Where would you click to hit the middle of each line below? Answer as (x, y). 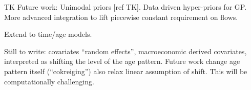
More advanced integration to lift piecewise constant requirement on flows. (121, 17)
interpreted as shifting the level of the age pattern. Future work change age (122, 61)
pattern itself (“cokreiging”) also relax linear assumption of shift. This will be (126, 71)
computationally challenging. (49, 81)
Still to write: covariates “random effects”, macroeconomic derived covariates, (126, 51)
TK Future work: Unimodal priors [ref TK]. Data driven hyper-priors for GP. (126, 7)
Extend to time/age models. (48, 34)
